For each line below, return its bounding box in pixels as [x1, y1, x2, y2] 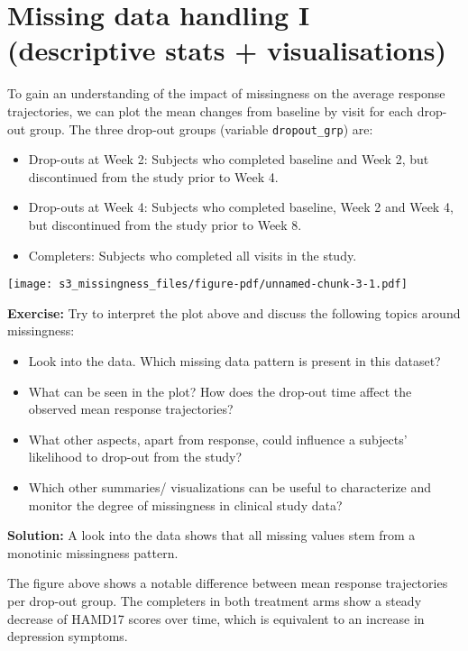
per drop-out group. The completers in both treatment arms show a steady [7, 591, 422, 610]
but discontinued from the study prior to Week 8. [28, 215, 302, 234]
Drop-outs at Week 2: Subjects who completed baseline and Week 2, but [28, 150, 429, 169]
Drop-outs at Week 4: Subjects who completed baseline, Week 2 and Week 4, [28, 197, 454, 216]
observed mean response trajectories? [28, 399, 234, 418]
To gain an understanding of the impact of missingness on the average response [7, 84, 445, 103]
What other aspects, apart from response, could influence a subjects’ [28, 429, 408, 448]
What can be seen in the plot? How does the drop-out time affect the [28, 381, 412, 400]
